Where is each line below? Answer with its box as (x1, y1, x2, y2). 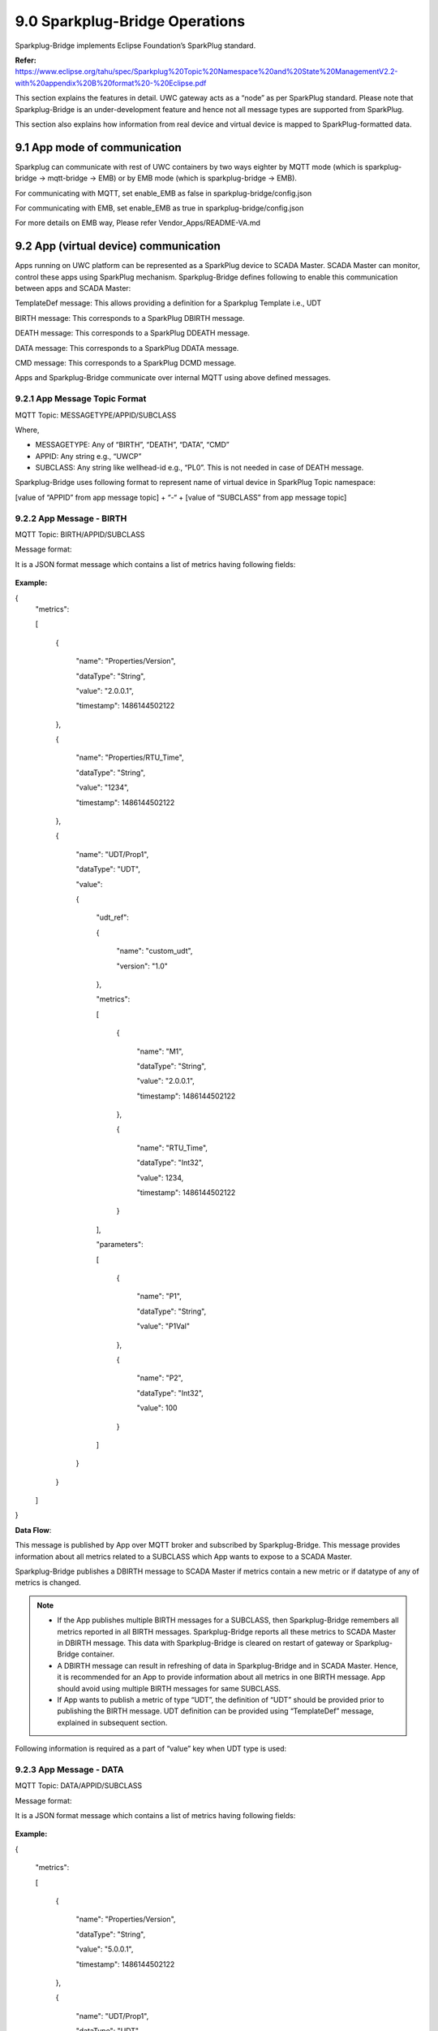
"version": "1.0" (116, 961, 168, 971)
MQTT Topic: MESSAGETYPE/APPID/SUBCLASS (15, 410, 177, 420)
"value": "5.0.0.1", (75, 1944, 134, 1954)
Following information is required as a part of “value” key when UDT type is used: (15, 1743, 287, 1754)
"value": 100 (136, 1403, 178, 1413)
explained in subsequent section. (57, 1717, 168, 1727)
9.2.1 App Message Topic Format (15, 393, 147, 405)
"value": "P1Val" (136, 1321, 191, 1332)
